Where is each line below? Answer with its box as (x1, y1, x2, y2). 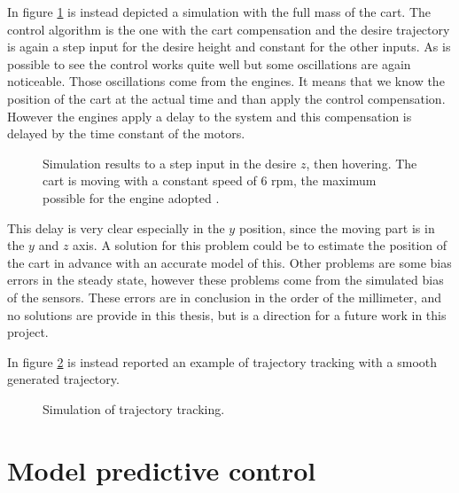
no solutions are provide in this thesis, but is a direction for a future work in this (7, 305, 447, 324)
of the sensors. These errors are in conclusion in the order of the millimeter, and (7, 287, 441, 306)
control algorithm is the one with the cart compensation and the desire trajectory (7, 20, 450, 38)
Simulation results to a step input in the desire (43, 153, 297, 172)
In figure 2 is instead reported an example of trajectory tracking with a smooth (7, 352, 438, 371)
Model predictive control (7, 451, 316, 488)
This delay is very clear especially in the (7, 218, 225, 237)
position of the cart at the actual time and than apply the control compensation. (7, 89, 446, 107)
